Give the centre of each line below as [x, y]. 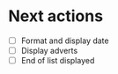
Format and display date [65, 41]
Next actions [55, 16]
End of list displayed [58, 61]
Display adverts [49, 51]
